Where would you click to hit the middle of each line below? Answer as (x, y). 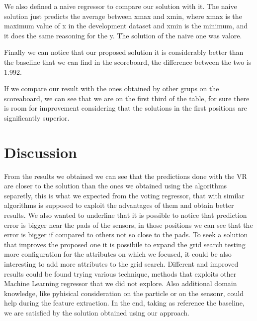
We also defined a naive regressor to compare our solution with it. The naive (121, 6)
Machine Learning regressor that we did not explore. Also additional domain (121, 283)
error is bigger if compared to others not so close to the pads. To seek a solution (126, 235)
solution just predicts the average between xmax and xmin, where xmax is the (123, 16)
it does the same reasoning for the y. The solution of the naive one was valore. (123, 35)
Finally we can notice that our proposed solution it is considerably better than (124, 52)
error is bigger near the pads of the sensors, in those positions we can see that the (128, 225)
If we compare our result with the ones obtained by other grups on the (112, 88)
